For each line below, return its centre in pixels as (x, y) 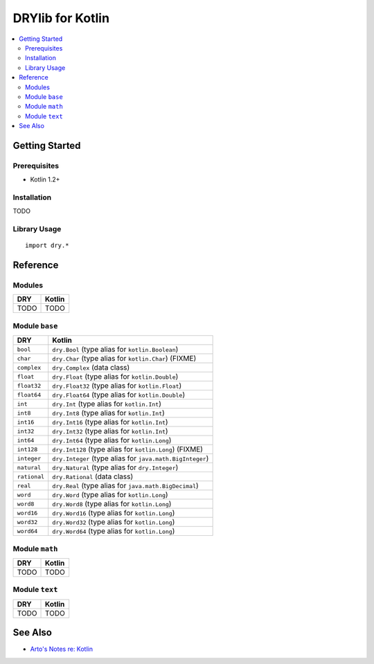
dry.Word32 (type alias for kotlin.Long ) (114, 522)
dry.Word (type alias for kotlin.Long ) (110, 495)
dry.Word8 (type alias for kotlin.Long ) (112, 504)
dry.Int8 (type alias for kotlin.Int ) (109, 413)
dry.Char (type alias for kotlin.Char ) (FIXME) (124, 359)
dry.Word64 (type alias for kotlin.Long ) (114, 531)
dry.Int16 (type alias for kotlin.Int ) (110, 422)
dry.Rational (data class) (93, 476)
